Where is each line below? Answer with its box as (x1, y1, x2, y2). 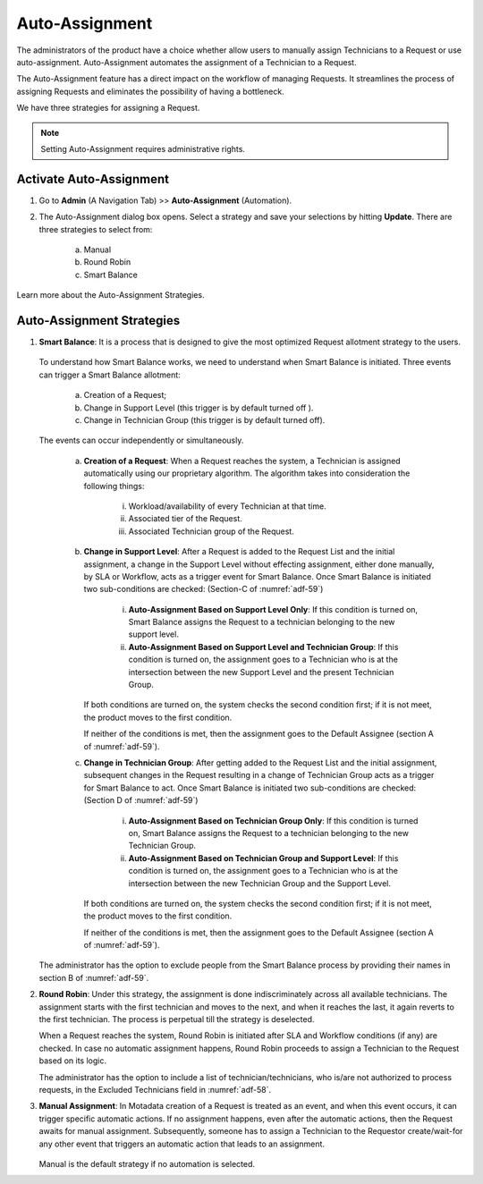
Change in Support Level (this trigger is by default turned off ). (83, 402, 314, 413)
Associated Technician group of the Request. (128, 526, 294, 537)
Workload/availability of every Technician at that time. (128, 501, 326, 512)
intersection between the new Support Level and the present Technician (128, 666, 394, 677)
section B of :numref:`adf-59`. (38, 972, 149, 983)
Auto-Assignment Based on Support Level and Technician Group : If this (128, 641, 399, 652)
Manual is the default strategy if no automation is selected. (38, 1158, 255, 1169)
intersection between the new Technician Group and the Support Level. (128, 877, 392, 889)
